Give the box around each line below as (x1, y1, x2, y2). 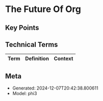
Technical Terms (5, 40, 58, 48)
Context (54, 55, 74, 62)
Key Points (5, 23, 39, 32)
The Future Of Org (5, 3, 81, 15)
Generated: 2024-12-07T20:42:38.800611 (12, 85, 99, 91)
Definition (25, 55, 49, 62)
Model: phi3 (12, 90, 37, 96)
